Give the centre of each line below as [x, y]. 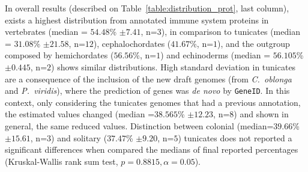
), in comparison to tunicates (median [231, 32]
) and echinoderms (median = [216, 55]
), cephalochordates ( [132, 43]
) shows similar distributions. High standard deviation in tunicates [174, 66]
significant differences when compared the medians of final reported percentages [152, 149]
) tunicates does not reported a [235, 137]
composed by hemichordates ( [59, 55]
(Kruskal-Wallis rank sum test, [62, 161]
